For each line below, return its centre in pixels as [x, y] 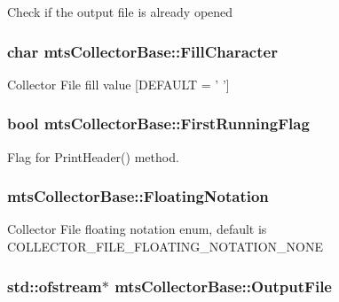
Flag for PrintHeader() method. [93, 156]
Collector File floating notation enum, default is [137, 229]
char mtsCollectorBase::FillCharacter [142, 51]
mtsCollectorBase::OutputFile [223, 286]
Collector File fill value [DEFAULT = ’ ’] [118, 84]
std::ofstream [55, 286]
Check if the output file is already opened [120, 12]
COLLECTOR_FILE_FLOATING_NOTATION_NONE [165, 247]
